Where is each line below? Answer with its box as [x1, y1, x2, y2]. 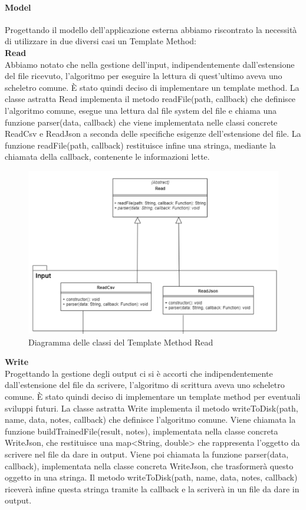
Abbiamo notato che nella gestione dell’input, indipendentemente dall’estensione [5, 58, 295, 70]
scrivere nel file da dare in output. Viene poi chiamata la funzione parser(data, [5, 448, 289, 460]
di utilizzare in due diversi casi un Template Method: [5, 35, 196, 47]
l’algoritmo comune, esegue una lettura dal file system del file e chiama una [5, 104, 277, 116]
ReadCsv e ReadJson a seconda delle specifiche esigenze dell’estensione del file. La [5, 127, 301, 140]
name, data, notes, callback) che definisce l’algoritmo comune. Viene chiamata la [5, 413, 296, 426]
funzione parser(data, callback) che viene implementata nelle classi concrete [5, 116, 278, 128]
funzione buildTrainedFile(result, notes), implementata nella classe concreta [5, 425, 278, 437]
